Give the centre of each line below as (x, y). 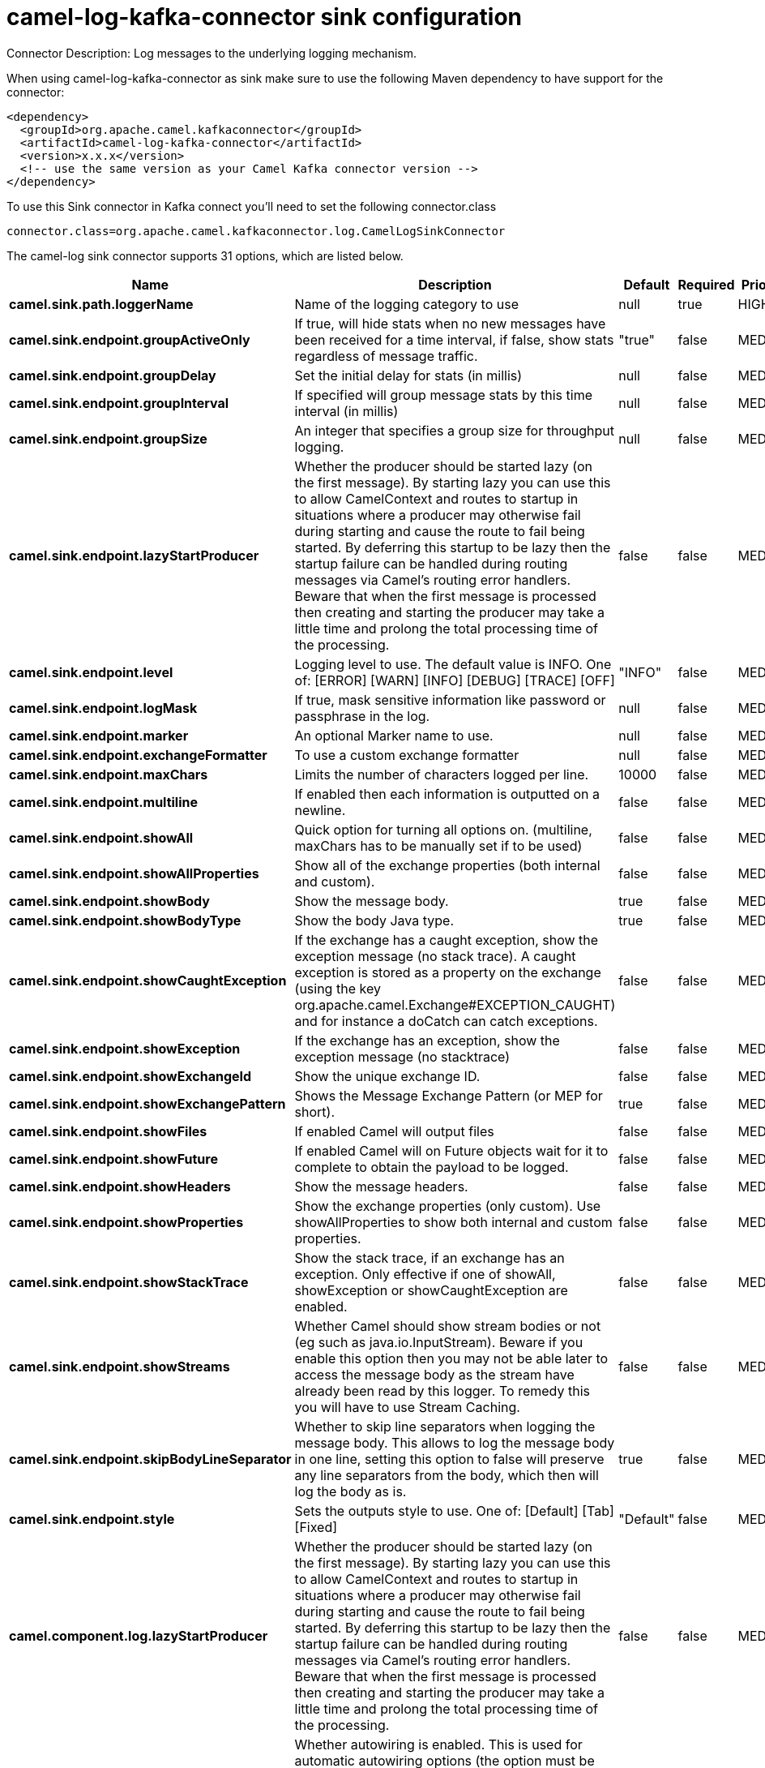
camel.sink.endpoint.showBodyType (125, 920)
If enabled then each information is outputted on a (447, 794)
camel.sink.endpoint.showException (125, 1048)
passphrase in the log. (362, 716)
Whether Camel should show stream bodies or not (448, 1326)
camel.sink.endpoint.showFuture (113, 1159)
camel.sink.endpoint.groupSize (108, 438)
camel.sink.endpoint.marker (99, 735)
